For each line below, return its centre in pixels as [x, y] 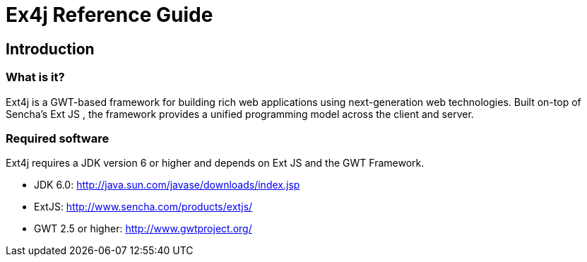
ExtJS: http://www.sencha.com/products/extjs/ [143, 207]
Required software [58, 138]
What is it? [35, 77]
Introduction [50, 49]
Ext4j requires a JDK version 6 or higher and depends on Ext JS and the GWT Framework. [215, 163]
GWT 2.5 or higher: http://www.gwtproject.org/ [143, 229]
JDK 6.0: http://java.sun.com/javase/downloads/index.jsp [167, 185]
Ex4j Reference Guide [109, 15]
